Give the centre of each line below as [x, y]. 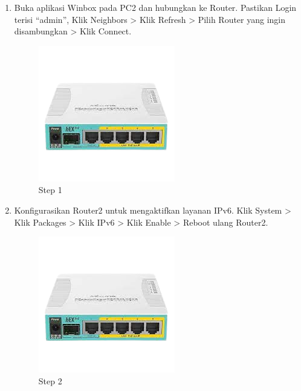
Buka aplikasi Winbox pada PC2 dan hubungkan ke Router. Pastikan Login [155, 7]
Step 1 [50, 190]
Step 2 [50, 380]
